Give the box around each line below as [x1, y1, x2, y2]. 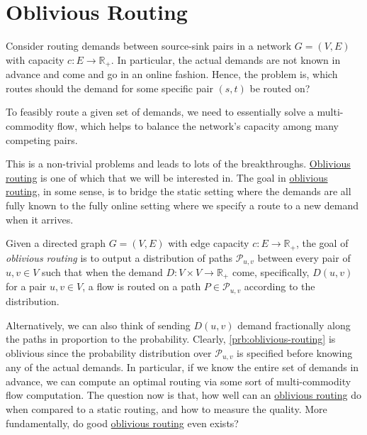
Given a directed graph [6, 236, 106, 250]
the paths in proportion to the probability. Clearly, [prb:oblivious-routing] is [6, 331, 336, 346]
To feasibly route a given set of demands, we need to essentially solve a [6, 104, 314, 119]
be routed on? [249, 80, 310, 95]
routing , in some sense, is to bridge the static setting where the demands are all [6, 184, 351, 199]
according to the [244, 279, 315, 294]
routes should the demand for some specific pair [6, 80, 213, 95]
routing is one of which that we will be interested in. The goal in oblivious [6, 170, 328, 185]
